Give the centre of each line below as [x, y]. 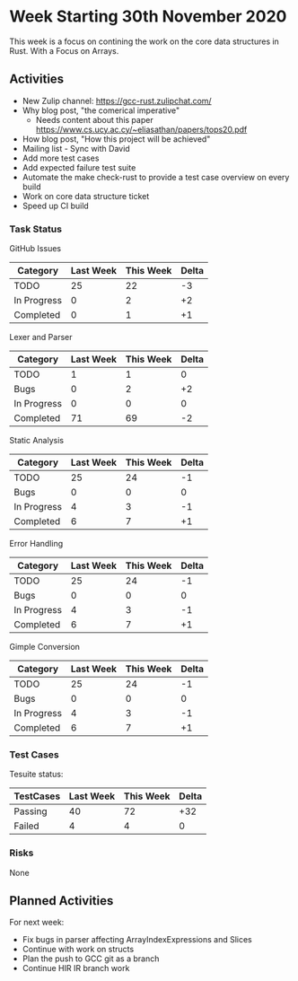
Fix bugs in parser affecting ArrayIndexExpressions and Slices [137, 940]
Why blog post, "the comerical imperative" [101, 110]
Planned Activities [61, 901]
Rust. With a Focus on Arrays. [64, 50]
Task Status [36, 229]
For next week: [37, 923]
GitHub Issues [35, 249]
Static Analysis [37, 441]
